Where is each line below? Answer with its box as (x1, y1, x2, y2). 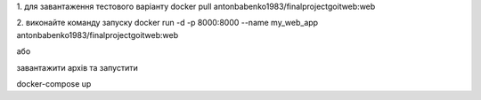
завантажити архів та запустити (16, 62, 138, 73)
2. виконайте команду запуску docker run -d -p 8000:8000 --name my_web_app (16, 18, 319, 28)
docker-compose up (16, 78, 92, 88)
